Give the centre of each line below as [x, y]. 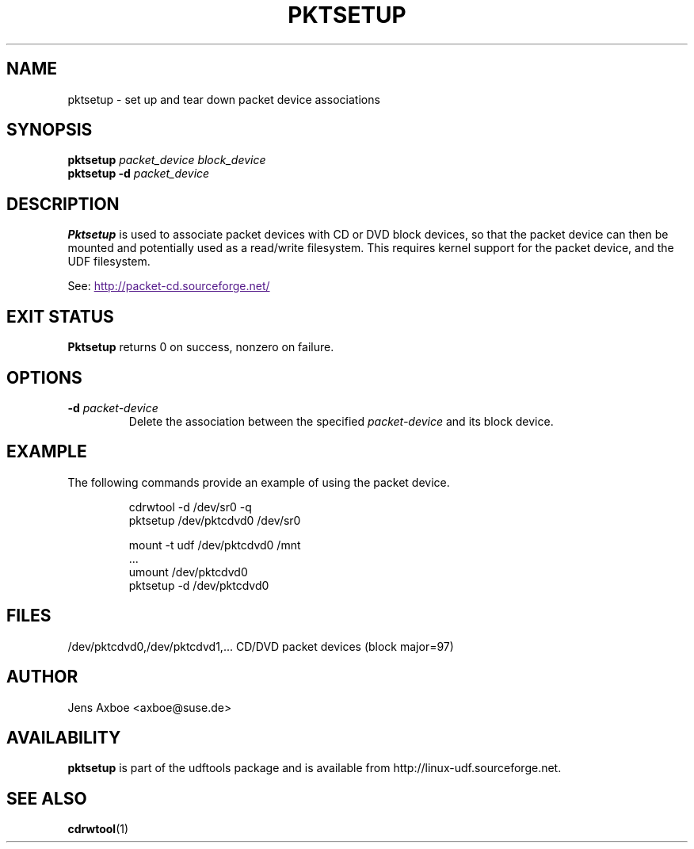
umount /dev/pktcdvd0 [188, 572]
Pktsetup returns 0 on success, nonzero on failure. [201, 347]
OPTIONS [44, 377]
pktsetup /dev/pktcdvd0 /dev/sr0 [215, 520]
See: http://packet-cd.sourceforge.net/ [169, 286]
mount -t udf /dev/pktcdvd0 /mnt [215, 545]
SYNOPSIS [50, 130]
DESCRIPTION [63, 204]
